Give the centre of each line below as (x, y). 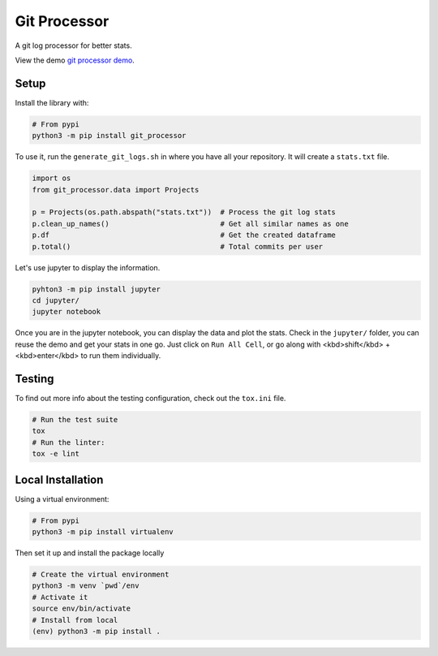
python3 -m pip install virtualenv (103, 531)
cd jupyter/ (56, 300)
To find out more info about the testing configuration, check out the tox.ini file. (150, 398)
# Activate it (60, 597)
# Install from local (75, 620)
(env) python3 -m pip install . (97, 631)
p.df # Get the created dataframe (184, 235)
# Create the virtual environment (101, 574)
